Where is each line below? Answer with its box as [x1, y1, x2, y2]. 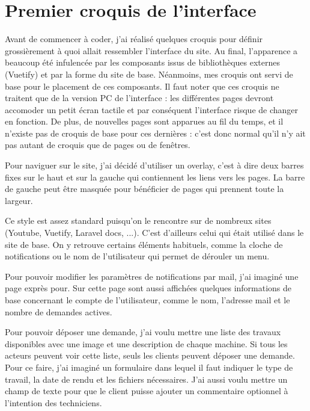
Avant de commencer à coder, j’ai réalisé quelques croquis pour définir [5, 32, 263, 45]
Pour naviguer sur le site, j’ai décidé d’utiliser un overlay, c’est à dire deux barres [5, 159, 304, 172]
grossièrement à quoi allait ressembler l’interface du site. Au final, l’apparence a [5, 44, 298, 57]
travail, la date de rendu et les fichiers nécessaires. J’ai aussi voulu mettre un [5, 372, 288, 385]
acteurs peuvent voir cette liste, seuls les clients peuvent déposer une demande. [5, 349, 295, 362]
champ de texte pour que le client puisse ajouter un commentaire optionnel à [5, 385, 288, 397]
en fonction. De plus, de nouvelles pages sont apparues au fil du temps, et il [5, 115, 284, 128]
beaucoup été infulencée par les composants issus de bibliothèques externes [5, 56, 280, 69]
